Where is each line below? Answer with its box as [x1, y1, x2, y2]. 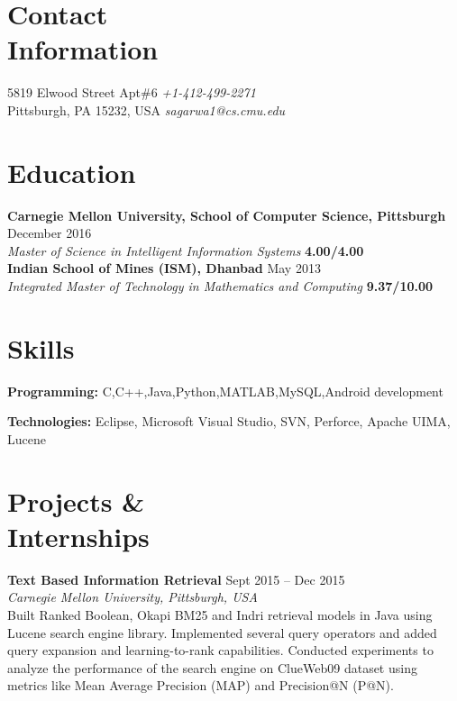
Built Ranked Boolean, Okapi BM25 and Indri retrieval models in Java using [7, 605, 433, 624]
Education [7, 153, 136, 190]
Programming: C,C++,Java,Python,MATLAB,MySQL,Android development [7, 381, 443, 400]
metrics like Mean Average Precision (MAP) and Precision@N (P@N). [7, 676, 394, 695]
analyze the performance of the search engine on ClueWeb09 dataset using [7, 658, 417, 677]
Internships [7, 517, 150, 554]
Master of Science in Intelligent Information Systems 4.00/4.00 [7, 241, 364, 259]
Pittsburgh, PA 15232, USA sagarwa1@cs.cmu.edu [7, 100, 286, 119]
